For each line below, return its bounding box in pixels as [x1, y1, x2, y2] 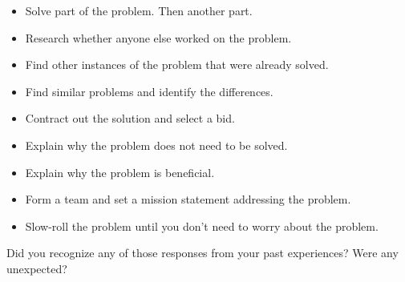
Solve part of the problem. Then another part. [25, 2, 253, 18]
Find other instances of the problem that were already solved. [25, 56, 329, 73]
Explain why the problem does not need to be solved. [25, 136, 288, 153]
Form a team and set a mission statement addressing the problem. [25, 191, 351, 207]
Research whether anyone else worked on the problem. [25, 29, 292, 46]
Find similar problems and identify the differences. [25, 83, 273, 99]
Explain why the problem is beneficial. [25, 163, 215, 180]
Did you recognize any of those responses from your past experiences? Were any [6, 244, 399, 261]
